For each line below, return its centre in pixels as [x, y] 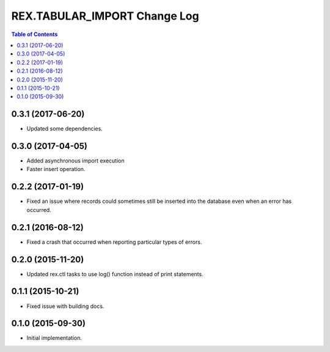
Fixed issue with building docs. [65, 306]
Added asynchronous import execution [75, 161]
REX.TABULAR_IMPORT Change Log [105, 16]
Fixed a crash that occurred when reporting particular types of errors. [114, 242]
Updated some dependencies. [65, 129]
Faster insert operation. [56, 169]
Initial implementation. [54, 338]
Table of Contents [35, 34]
